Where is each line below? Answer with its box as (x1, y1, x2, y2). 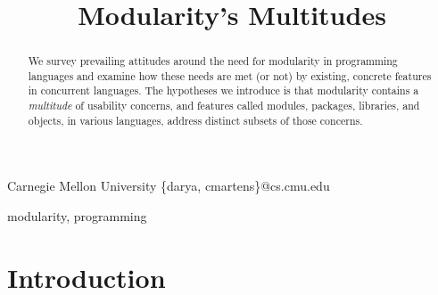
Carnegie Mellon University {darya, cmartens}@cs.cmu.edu (7, 176, 330, 195)
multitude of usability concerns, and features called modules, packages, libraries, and (28, 98, 420, 113)
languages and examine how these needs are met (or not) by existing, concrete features (28, 68, 432, 83)
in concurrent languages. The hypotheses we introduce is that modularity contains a (28, 83, 419, 98)
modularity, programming (7, 207, 147, 225)
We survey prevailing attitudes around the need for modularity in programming (28, 53, 398, 69)
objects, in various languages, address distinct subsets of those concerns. (28, 112, 363, 127)
